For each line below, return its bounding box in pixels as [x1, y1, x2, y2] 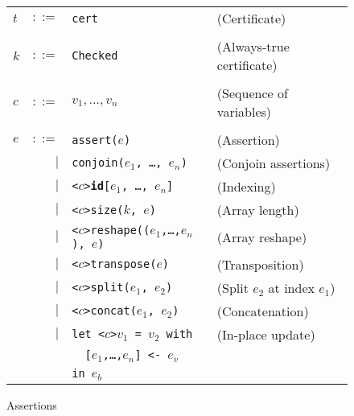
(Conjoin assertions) [216, 154, 331, 172]
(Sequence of [216, 84, 288, 102]
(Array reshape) [216, 227, 307, 246]
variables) [216, 102, 272, 121]
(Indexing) [216, 177, 276, 196]
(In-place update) [216, 324, 315, 344]
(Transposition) [216, 254, 304, 274]
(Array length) [216, 200, 299, 219]
